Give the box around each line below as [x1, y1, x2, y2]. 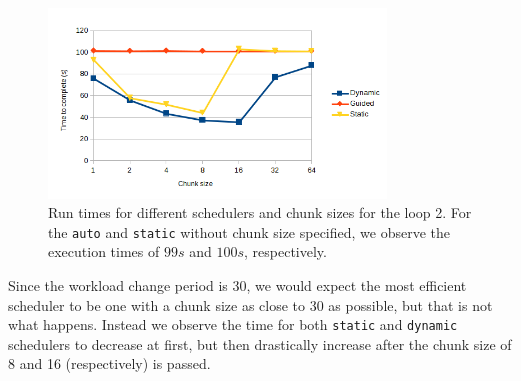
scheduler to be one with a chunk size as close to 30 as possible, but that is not [8, 294, 493, 315]
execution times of [48, 241, 160, 262]
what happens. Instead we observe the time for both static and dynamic [8, 314, 458, 335]
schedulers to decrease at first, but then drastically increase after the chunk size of [8, 333, 512, 354]
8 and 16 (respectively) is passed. [8, 353, 211, 374]
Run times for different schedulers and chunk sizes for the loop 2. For [48, 202, 472, 223]
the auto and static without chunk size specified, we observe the [48, 221, 451, 242]
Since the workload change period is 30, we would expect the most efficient [8, 275, 467, 296]
